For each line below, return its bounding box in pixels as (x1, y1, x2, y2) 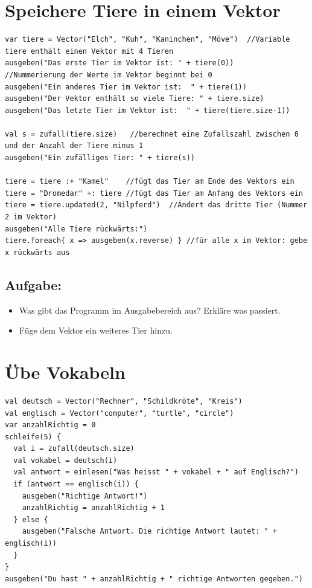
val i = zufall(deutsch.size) (13, 444, 135, 453)
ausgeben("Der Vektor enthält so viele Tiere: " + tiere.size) (5, 94, 264, 103)
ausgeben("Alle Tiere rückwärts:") (5, 224, 148, 233)
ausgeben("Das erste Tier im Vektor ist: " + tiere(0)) (5, 59, 234, 68)
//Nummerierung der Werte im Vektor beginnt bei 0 (5, 70, 212, 79)
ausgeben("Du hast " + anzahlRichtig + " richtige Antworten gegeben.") (5, 574, 303, 583)
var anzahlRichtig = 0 (5, 421, 96, 430)
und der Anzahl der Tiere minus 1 (5, 141, 144, 150)
